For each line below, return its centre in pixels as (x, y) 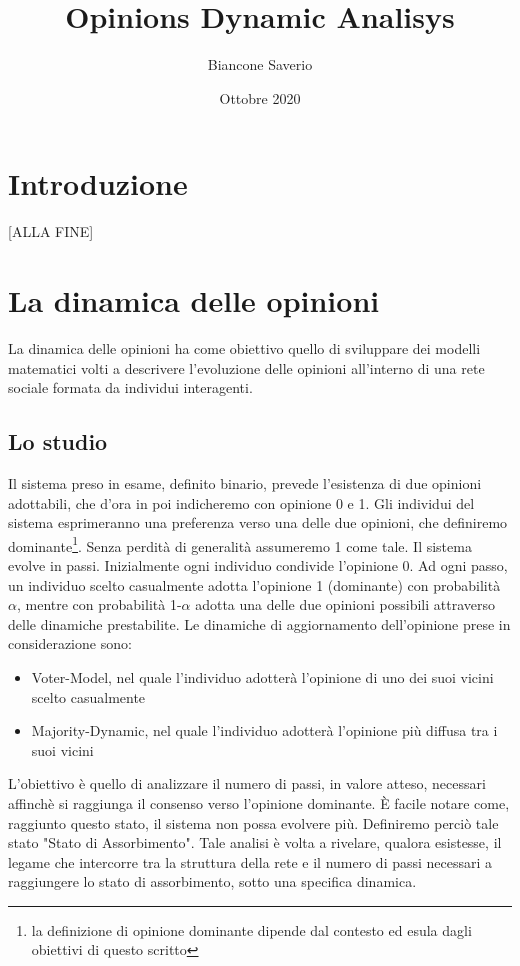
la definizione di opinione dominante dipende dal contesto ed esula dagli (251, 929)
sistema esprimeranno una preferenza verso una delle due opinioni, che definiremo (258, 522)
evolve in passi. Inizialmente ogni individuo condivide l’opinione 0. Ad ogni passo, (258, 564)
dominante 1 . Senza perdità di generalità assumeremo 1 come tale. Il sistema (240, 544)
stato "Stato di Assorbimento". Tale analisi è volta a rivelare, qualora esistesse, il (255, 842)
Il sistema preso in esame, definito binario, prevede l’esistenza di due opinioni (245, 482)
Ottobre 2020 (260, 97)
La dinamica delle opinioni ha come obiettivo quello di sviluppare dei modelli (244, 347)
